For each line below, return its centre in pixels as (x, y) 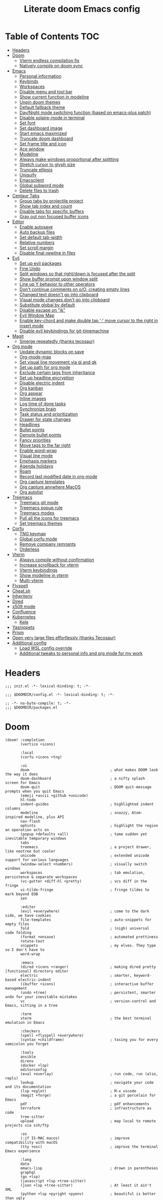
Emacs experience (23, 1151)
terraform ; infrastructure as (86, 1108)
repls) (12, 1078)
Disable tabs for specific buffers (52, 211)
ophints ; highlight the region (89, 826)
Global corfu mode (38, 539)
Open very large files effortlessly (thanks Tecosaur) (64, 638)
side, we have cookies (28, 915)
